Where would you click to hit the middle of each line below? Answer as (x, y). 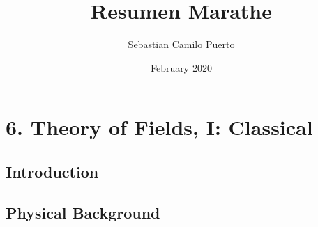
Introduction (52, 171)
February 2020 (181, 67)
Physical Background (83, 212)
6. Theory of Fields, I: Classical (159, 127)
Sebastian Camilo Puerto (181, 44)
